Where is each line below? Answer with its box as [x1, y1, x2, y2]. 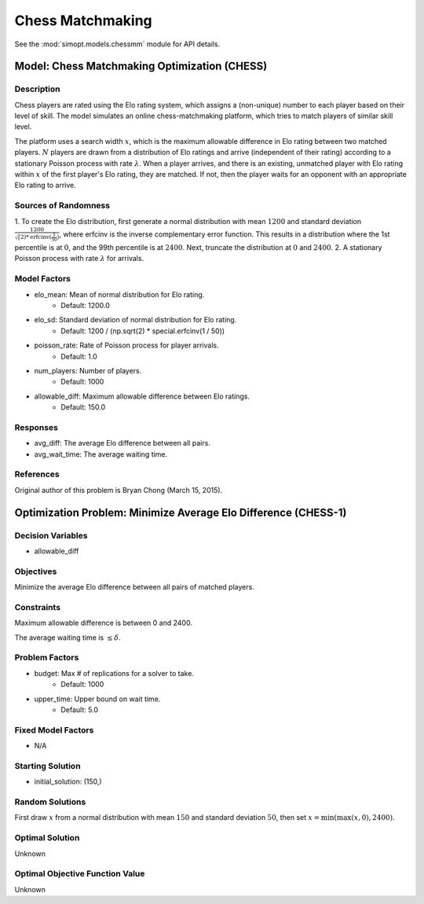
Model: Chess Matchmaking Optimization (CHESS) [14, 60, 268, 73]
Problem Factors [14, 652, 79, 663]
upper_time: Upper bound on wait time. [34, 694, 161, 704]
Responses [14, 421, 59, 432]
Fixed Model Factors [14, 724, 94, 735]
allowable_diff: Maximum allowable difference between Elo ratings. [34, 391, 250, 401]
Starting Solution [14, 760, 82, 771]
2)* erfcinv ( [20, 233, 52, 241]
